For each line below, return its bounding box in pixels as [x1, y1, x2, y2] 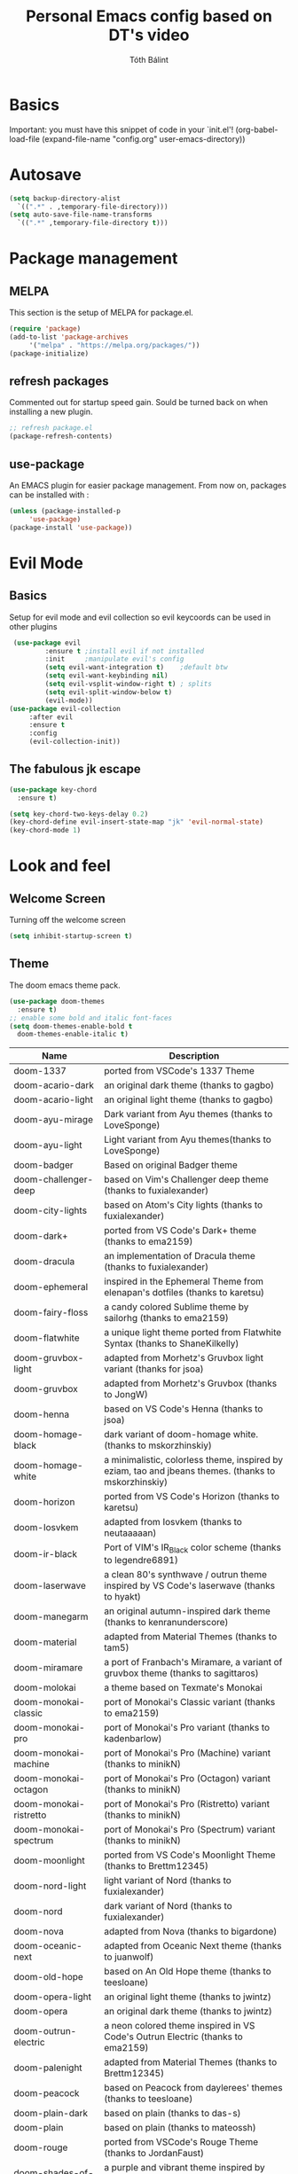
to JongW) [104, 1388, 148, 1401]
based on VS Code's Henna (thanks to [104, 1403, 263, 1415]
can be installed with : [9, 489, 90, 500]
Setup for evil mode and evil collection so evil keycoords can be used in [9, 612, 271, 622]
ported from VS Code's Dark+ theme [104, 1224, 257, 1237]
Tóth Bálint [129, 54, 169, 65]
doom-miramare [13, 1662, 83, 1674]
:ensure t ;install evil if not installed [44, 646, 204, 655]
